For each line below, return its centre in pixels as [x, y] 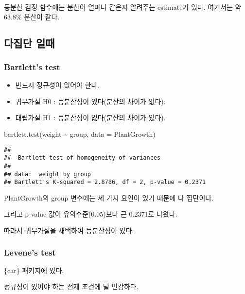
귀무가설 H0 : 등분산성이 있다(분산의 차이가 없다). [90, 101]
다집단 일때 [29, 43]
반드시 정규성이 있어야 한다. [57, 85]
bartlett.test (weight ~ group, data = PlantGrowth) [80, 134]
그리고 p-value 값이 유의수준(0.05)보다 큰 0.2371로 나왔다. [91, 214]
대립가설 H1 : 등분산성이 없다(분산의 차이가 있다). [90, 118]
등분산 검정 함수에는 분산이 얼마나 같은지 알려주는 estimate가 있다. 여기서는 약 [123, 7]
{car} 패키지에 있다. [34, 270]
